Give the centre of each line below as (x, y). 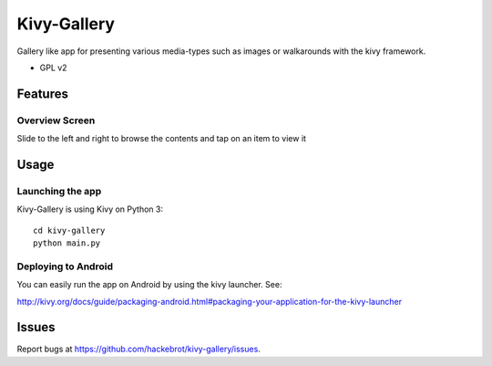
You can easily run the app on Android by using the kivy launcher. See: (149, 285)
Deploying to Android (65, 267)
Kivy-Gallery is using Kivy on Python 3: (90, 209)
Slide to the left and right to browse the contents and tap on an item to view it (162, 139)
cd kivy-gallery (69, 230)
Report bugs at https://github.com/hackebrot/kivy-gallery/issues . (139, 349)
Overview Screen (56, 120)
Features (42, 94)
